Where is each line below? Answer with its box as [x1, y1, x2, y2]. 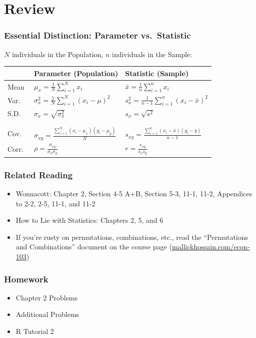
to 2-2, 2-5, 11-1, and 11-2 [15, 198, 95, 208]
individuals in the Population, [11, 49, 103, 59]
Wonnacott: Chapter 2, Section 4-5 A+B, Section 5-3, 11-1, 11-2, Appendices [15, 188, 252, 199]
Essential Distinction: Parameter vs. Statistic [4, 29, 191, 42]
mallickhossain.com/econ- [171, 241, 250, 252]
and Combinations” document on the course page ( [15, 241, 172, 252]
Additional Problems [15, 309, 79, 319]
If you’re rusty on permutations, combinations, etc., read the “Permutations [15, 231, 248, 242]
